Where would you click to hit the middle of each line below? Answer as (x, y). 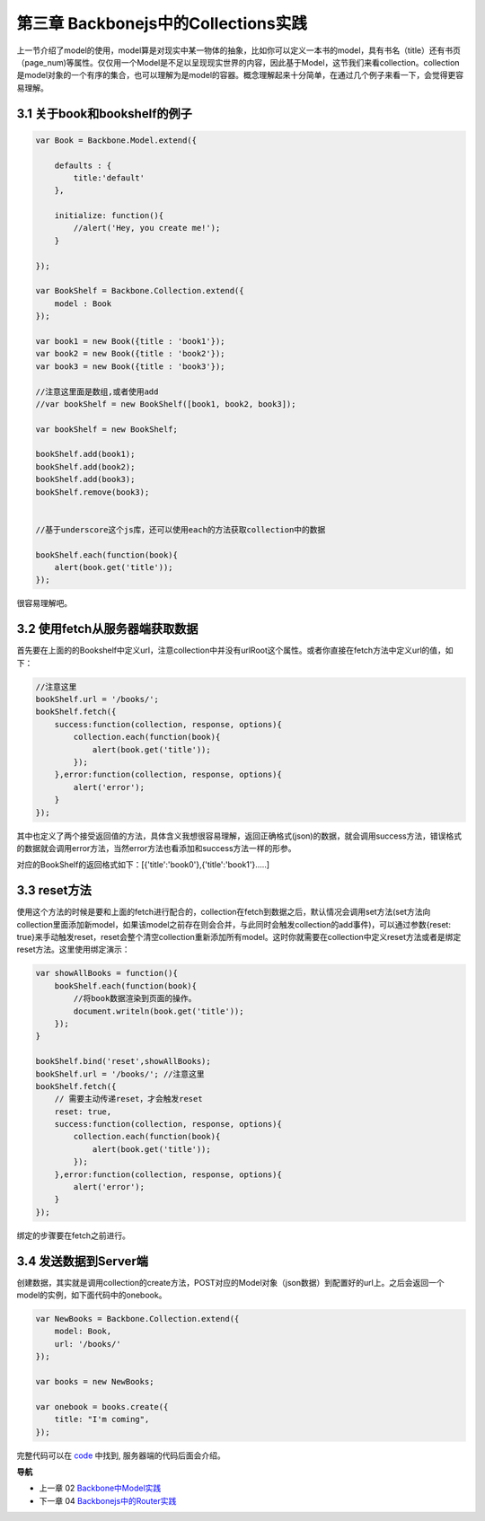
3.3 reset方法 (54, 890)
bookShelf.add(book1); (85, 454)
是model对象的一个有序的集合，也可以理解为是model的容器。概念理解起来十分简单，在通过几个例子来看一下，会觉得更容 (240, 75)
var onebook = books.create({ (102, 1407)
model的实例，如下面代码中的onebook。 (92, 1295)
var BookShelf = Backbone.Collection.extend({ (140, 291)
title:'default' (109, 178)
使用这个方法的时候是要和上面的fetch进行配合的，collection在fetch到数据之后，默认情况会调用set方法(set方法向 (224, 912)
